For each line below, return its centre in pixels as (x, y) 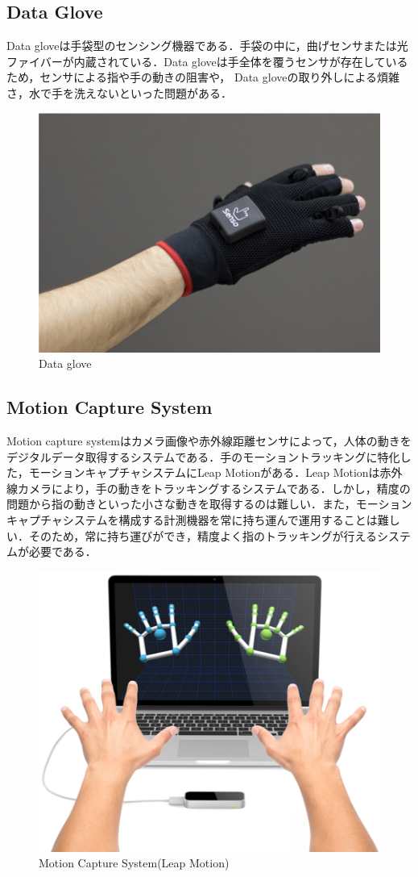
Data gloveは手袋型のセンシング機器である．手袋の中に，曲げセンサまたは (202, 46)
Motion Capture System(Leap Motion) (134, 863)
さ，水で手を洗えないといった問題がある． (119, 92)
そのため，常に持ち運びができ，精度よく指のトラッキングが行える (203, 535)
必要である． (62, 551)
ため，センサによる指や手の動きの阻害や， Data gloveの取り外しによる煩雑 (203, 77)
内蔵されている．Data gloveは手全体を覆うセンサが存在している (241, 61)
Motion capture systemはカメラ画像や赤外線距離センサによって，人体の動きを (209, 441)
